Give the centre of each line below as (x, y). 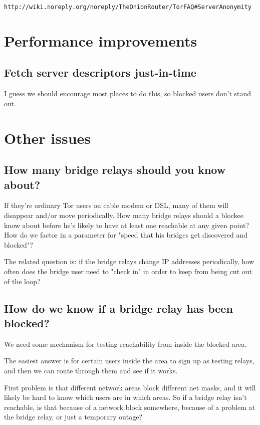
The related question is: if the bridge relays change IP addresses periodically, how (129, 261)
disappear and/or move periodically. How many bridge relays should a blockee (124, 215)
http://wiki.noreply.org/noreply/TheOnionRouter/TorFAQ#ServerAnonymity (128, 7)
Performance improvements (101, 40)
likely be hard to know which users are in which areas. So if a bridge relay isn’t (125, 397)
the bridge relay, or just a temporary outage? (73, 417)
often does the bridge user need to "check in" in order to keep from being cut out (128, 271)
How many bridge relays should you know (115, 170)
